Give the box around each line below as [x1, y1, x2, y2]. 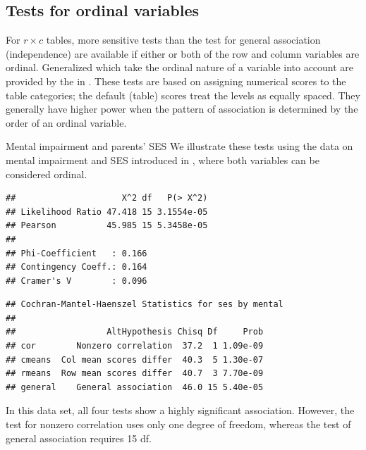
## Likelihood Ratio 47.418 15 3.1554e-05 [6, 206, 208, 217]
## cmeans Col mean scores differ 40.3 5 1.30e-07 [6, 354, 264, 365]
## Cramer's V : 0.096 [6, 275, 147, 286]
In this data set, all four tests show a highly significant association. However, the [6, 403, 355, 418]
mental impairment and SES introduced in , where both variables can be [6, 152, 319, 167]
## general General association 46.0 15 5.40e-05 [6, 382, 264, 392]
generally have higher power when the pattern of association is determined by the [6, 101, 358, 116]
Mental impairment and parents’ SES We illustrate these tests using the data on [6, 139, 353, 154]
